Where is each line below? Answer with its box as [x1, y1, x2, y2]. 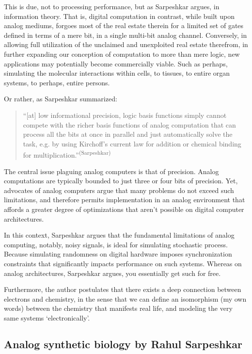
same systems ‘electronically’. [4, 312, 90, 322]
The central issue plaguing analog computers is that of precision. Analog [4, 166, 219, 176]
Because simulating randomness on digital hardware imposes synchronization [4, 249, 232, 259]
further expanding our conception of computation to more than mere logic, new [4, 48, 240, 59]
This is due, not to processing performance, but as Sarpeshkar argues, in [4, 1, 220, 11]
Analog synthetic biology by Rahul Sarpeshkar [4, 336, 242, 351]
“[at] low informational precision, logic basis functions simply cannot [23, 110, 227, 120]
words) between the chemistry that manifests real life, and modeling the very [4, 303, 233, 313]
